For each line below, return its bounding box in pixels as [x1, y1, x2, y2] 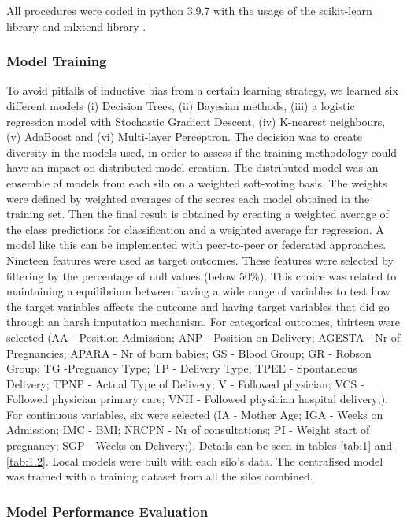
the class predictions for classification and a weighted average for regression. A [6, 221, 384, 237]
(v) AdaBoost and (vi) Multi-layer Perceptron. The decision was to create [6, 128, 362, 145]
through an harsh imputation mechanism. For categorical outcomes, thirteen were [6, 313, 400, 330]
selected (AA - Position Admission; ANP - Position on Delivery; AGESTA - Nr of [6, 328, 401, 345]
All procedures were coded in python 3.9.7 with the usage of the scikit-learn [6, 2, 372, 18]
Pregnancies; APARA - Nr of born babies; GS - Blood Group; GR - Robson [6, 344, 372, 361]
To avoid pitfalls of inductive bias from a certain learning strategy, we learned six [6, 82, 398, 98]
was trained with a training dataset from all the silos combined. [6, 468, 313, 484]
